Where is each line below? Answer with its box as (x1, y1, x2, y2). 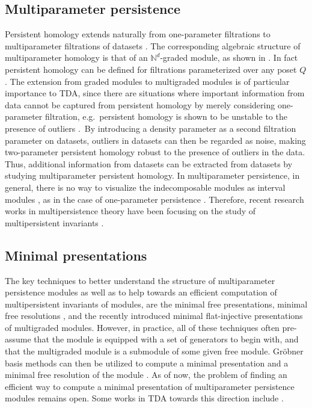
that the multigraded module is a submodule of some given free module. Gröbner (5, 345, 304, 357)
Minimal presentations (5, 246, 147, 264)
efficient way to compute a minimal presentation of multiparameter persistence (5, 380, 295, 392)
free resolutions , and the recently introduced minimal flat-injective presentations (5, 309, 303, 322)
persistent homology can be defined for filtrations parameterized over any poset (5, 63, 297, 75)
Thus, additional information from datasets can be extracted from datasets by (5, 157, 293, 170)
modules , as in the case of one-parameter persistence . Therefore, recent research (5, 193, 304, 205)
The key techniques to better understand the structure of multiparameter (5, 274, 275, 286)
